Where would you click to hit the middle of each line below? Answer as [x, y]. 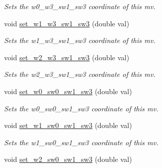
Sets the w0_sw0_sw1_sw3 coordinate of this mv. [81, 108]
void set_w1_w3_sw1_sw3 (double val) [67, 23]
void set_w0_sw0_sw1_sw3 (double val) [68, 91]
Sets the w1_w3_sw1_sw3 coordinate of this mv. [80, 40]
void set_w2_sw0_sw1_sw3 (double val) [68, 159]
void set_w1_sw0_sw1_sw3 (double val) [68, 125]
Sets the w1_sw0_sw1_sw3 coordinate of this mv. [81, 142]
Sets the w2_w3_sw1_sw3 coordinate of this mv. [80, 74]
